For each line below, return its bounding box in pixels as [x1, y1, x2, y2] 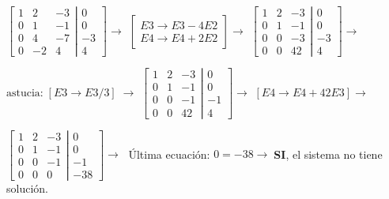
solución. [6, 179, 48, 196]
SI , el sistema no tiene [274, 145, 383, 162]
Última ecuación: [128, 145, 210, 162]
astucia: [6, 87, 43, 99]
